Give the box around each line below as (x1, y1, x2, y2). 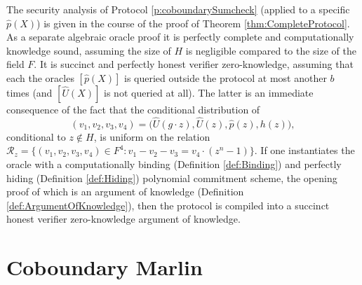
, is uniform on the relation (93, 129, 210, 144)
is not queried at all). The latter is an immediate (104, 85, 314, 99)
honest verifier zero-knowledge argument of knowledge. (6, 211, 241, 226)
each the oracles (6, 70, 74, 85)
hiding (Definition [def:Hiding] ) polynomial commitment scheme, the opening (6, 170, 337, 185)
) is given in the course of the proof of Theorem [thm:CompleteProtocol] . (36, 15, 350, 30)
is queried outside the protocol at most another (124, 70, 327, 85)
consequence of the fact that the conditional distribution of (6, 102, 260, 116)
